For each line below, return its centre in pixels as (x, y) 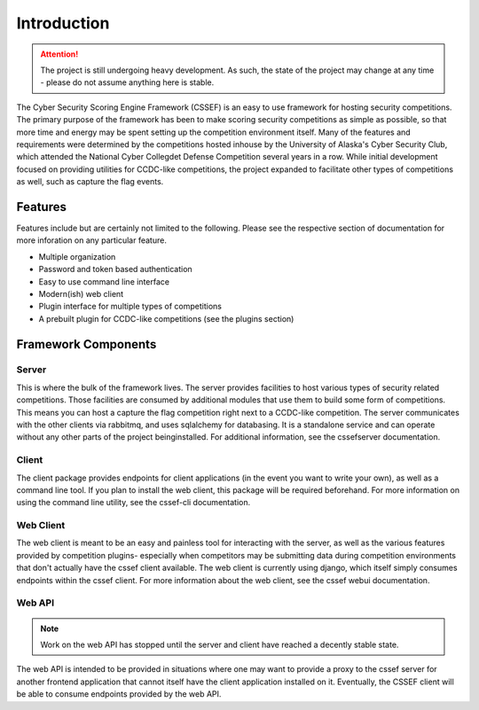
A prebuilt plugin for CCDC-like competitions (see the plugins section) (166, 318)
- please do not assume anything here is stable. (127, 82)
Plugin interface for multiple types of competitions (130, 307)
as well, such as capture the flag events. (90, 182)
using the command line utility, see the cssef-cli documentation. (133, 503)
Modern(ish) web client (81, 293)
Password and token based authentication (115, 269)
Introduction (63, 23)
